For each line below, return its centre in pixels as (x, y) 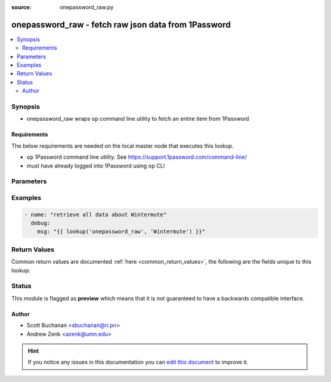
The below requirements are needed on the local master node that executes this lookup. (123, 146)
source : (21, 7)
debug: (41, 223)
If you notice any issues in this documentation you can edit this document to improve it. (138, 362)
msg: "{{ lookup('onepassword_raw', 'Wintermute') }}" (121, 232)
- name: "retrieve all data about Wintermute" (95, 214)
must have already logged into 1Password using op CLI (96, 166)
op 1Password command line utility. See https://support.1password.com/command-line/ (137, 157)
